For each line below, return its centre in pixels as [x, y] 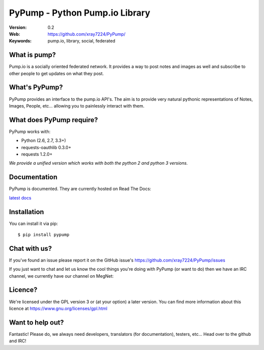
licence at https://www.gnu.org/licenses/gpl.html [58, 308]
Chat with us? [31, 249]
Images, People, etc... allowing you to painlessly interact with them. [77, 106]
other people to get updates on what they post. [56, 73]
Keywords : [20, 41]
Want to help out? [36, 322]
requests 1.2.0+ [37, 154]
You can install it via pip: [33, 223]
